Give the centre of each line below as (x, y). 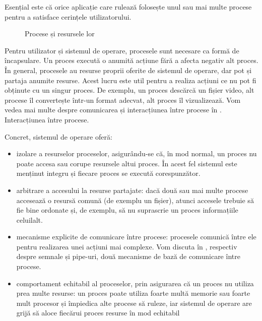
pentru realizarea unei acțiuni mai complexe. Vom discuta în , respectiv (127, 246)
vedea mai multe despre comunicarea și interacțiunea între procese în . (113, 110)
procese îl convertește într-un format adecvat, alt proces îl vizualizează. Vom (123, 100)
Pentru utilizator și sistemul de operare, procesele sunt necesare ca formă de (122, 50)
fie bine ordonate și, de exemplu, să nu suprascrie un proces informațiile (127, 210)
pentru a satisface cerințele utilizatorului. (68, 16)
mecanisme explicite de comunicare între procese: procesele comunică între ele (136, 237)
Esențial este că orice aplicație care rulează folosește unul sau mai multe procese (128, 7)
